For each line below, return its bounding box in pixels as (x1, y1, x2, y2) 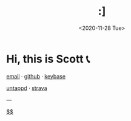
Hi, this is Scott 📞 (6, 52, 90, 66)
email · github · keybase (6, 72, 65, 80)
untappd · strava (6, 84, 47, 92)
